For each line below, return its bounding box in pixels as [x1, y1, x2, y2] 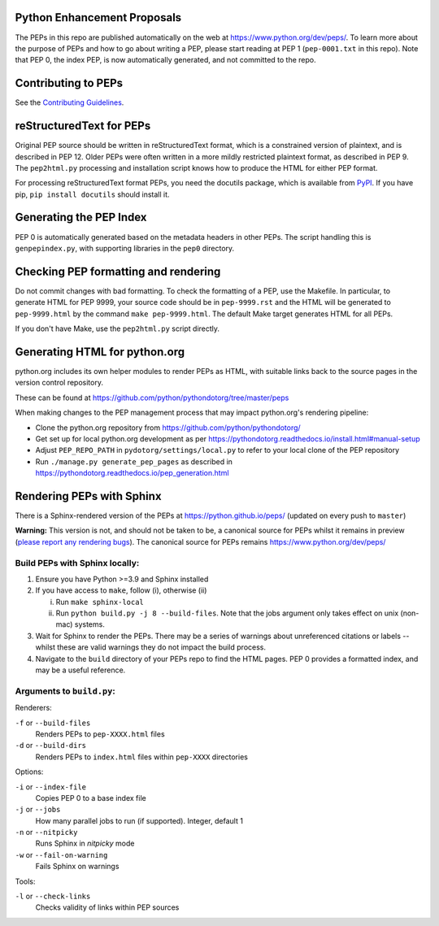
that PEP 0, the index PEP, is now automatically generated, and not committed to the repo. [15, 55, 316, 65]
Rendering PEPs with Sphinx [15, 489, 162, 503]
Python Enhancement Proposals [15, 11, 182, 24]
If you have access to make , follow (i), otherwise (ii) [35, 585, 207, 595]
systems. [74, 620, 105, 629]
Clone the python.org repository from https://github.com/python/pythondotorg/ [35, 423, 301, 433]
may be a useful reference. [35, 665, 126, 675]
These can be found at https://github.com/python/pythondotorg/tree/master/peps [15, 393, 289, 402]
